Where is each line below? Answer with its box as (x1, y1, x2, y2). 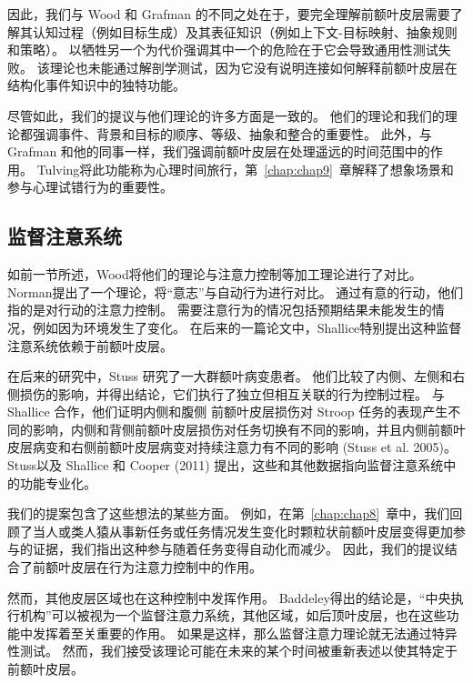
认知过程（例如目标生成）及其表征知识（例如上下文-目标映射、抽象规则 (32, 22, 458, 41)
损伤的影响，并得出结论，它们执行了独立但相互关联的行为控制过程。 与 (19, 384, 445, 403)
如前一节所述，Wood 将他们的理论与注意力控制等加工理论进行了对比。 (7, 265, 422, 284)
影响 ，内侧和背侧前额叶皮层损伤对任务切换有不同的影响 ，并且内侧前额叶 (32, 419, 466, 438)
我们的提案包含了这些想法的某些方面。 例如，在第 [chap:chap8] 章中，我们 (7, 504, 450, 523)
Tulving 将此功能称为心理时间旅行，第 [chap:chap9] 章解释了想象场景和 (36, 159, 454, 178)
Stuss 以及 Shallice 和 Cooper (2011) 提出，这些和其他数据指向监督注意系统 (7, 456, 444, 475)
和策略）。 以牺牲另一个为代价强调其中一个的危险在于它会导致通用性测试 (7, 40, 438, 59)
